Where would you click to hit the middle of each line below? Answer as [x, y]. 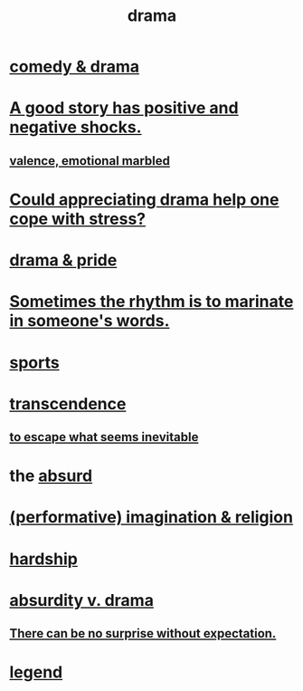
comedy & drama [75, 67]
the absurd [51, 476]
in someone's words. [90, 321]
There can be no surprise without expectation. [143, 633]
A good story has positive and [124, 108]
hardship [44, 559]
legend [36, 672]
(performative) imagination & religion [151, 518]
